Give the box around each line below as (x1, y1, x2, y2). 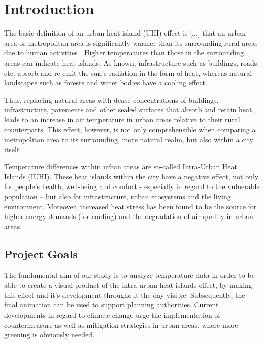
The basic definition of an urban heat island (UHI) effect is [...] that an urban (4, 27, 246, 38)
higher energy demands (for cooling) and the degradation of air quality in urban (4, 211, 253, 222)
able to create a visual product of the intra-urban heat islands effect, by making (4, 279, 252, 290)
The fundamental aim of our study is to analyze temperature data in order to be (4, 269, 255, 280)
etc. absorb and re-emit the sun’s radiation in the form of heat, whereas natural (4, 67, 252, 78)
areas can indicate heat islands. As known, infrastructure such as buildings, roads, (4, 57, 259, 68)
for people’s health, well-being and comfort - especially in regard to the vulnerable (4, 181, 260, 192)
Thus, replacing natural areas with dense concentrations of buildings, (4, 94, 219, 105)
